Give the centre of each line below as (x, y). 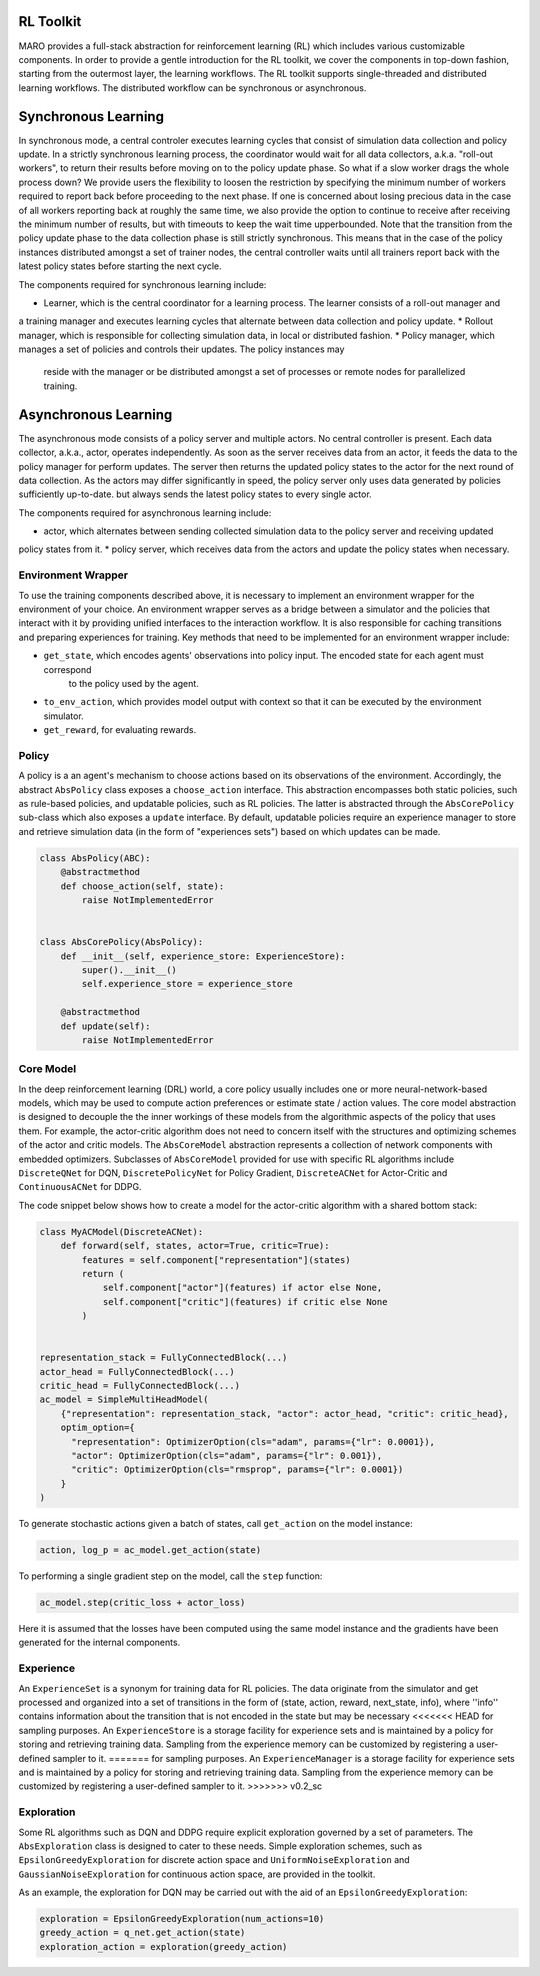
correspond (67, 669)
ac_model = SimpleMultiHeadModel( (124, 1399)
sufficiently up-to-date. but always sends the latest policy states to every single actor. (195, 494)
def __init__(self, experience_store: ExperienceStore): (203, 956)
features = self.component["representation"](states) (216, 1259)
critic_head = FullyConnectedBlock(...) (139, 1386)
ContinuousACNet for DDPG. (80, 1187)
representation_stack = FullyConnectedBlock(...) (163, 1358)
